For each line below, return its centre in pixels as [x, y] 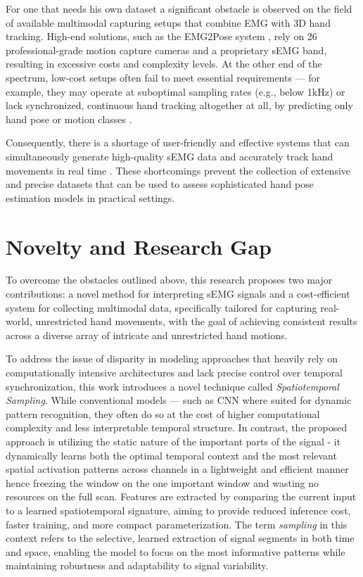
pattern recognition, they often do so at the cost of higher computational [163, 413]
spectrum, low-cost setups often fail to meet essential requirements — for [163, 77]
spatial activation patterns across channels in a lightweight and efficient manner [177, 469]
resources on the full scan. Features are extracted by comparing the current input [181, 496]
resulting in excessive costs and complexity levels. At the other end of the [164, 64]
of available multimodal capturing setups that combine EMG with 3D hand [168, 22]
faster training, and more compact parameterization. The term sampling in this [177, 524]
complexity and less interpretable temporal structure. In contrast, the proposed [177, 427]
